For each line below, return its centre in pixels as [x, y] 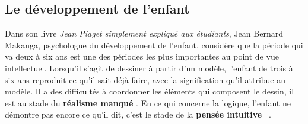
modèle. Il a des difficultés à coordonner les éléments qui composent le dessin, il [150, 91]
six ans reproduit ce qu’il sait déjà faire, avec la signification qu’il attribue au [145, 79]
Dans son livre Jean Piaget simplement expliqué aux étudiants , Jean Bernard [144, 33]
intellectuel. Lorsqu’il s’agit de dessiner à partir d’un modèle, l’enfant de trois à [149, 68]
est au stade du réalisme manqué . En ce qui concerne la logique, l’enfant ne [148, 102]
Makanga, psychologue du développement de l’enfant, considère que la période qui [154, 45]
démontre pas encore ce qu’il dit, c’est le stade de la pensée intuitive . [138, 114]
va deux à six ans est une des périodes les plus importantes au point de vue [142, 56]
